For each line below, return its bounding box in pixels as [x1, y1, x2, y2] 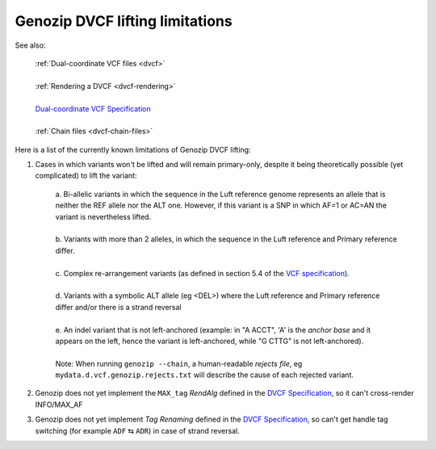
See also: [15, 40, 46, 50]
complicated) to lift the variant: [35, 170, 137, 181]
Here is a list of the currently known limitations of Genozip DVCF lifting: [15, 145, 251, 154]
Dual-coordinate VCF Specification [35, 103, 151, 113]
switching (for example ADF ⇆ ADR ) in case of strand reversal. [35, 426, 240, 435]
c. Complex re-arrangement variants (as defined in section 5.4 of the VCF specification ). [55, 268, 350, 278]
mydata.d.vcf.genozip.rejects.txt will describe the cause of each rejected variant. [55, 370, 354, 380]
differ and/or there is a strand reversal [55, 302, 182, 312]
